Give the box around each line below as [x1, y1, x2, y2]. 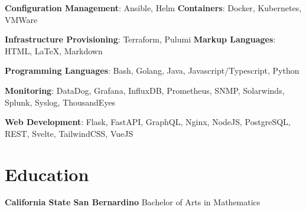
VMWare [5, 13, 38, 25]
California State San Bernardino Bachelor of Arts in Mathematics [5, 196, 261, 208]
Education [5, 162, 89, 186]
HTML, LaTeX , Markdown [5, 44, 103, 57]
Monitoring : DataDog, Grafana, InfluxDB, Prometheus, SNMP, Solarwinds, [5, 84, 285, 96]
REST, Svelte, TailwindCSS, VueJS [5, 127, 134, 139]
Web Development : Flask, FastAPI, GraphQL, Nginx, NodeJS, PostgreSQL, [5, 116, 291, 128]
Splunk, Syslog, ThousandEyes [5, 96, 116, 108]
